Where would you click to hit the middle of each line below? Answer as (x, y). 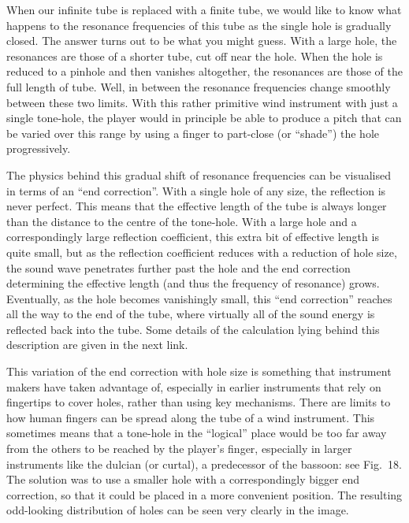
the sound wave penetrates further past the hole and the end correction (178, 267)
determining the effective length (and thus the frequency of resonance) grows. (193, 283)
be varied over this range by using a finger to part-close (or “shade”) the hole (193, 133)
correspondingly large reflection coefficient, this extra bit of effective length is (193, 237)
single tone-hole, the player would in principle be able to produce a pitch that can (204, 118)
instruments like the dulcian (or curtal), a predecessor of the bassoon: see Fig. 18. (204, 464)
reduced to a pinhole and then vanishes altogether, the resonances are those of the (204, 71)
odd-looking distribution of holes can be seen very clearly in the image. (178, 510)
